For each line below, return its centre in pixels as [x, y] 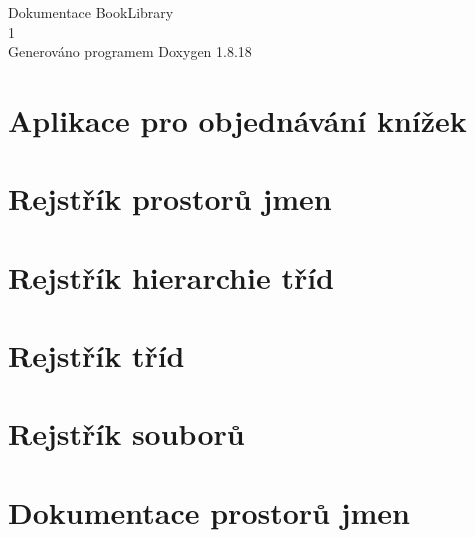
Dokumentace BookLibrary [91, 12]
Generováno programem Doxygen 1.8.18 [130, 51]
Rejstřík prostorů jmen [170, 198]
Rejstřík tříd [96, 355]
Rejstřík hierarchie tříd [171, 276]
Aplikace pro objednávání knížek [237, 119]
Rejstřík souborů [126, 433]
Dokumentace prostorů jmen [209, 511]
